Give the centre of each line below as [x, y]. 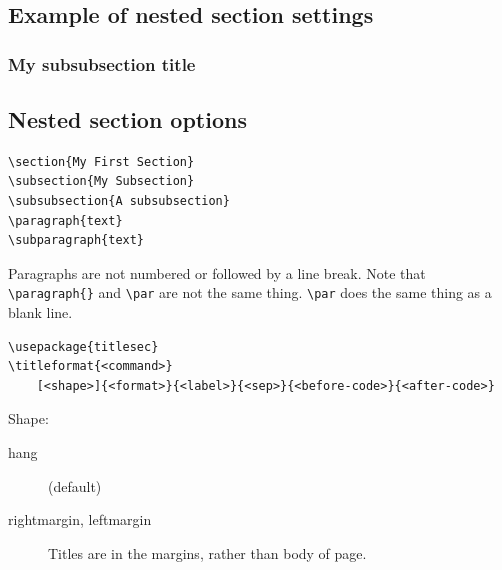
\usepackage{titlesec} [83, 346]
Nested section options [127, 119]
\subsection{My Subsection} [101, 181]
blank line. [40, 312]
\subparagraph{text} [76, 240]
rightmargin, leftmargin [80, 519]
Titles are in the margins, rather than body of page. [207, 552]
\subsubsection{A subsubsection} [119, 201]
